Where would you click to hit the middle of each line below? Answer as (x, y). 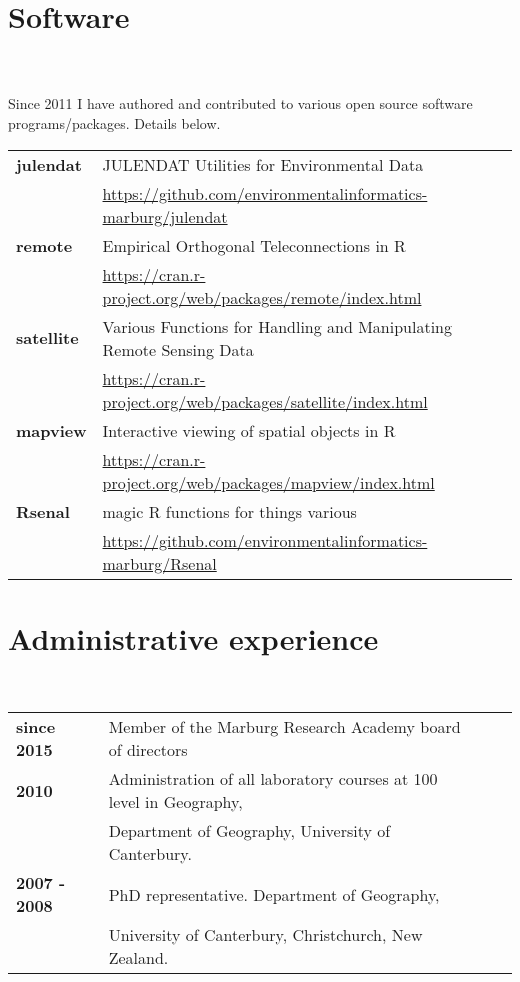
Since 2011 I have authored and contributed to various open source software (240, 103)
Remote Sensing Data (178, 349)
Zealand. (138, 958)
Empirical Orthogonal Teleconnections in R (254, 245)
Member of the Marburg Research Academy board (284, 727)
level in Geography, (175, 802)
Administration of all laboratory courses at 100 (273, 779)
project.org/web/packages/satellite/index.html (265, 401)
